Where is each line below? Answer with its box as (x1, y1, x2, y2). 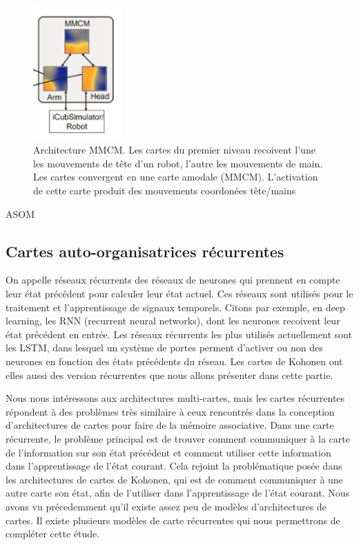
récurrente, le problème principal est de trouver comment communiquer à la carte (6, 432, 350, 445)
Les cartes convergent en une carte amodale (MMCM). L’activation (33, 169, 318, 184)
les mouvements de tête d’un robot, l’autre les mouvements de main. (33, 156, 323, 170)
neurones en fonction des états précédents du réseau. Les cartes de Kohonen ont (6, 354, 343, 369)
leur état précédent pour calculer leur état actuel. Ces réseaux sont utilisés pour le (6, 286, 353, 301)
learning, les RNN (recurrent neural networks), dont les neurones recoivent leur (6, 313, 340, 328)
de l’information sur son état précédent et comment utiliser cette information (6, 445, 331, 459)
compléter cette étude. (6, 526, 100, 541)
